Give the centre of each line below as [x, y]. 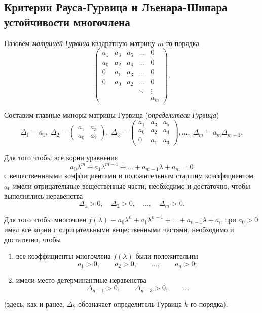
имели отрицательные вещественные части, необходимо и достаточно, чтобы [132, 185]
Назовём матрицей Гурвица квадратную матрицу [80, 43]
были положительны [167, 256]
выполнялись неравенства [44, 195]
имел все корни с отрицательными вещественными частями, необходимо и [119, 229]
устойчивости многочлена [67, 21]
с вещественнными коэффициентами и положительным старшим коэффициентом [129, 176]
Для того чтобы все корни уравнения [61, 157]
